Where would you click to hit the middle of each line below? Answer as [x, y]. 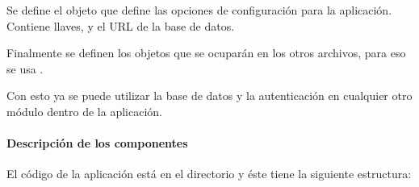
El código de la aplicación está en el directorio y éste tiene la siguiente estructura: [209, 174]
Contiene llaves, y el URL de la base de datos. [121, 25]
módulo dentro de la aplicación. [84, 111]
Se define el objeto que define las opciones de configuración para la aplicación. [199, 10]
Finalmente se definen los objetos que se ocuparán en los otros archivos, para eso [206, 53]
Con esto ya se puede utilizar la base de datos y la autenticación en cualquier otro [209, 96]
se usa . [25, 68]
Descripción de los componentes [97, 143]
